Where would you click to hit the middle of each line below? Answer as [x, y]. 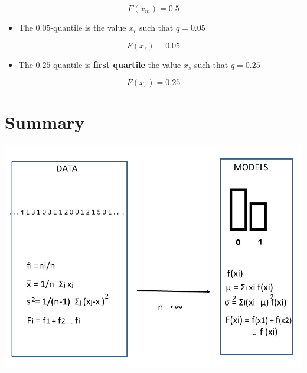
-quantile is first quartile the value [116, 64]
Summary [45, 122]
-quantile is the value [88, 27]
